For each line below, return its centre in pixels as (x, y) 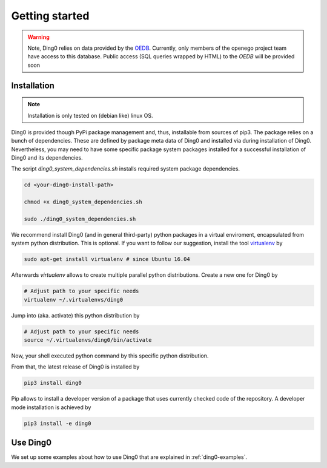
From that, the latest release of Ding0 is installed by (75, 367)
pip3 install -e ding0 (58, 423)
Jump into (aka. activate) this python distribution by (75, 315)
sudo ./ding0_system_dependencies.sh (80, 219)
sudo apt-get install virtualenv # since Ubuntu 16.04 (107, 259)
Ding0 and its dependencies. (47, 158)
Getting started (50, 16)
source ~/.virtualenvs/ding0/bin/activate (88, 340)
